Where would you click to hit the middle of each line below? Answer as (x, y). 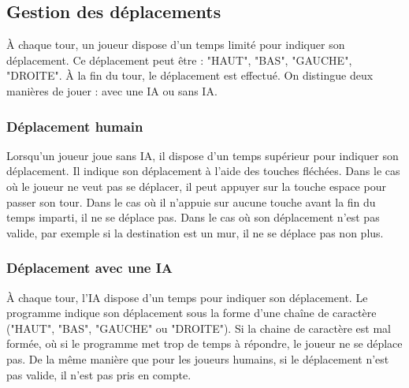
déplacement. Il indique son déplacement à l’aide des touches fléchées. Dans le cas (203, 171)
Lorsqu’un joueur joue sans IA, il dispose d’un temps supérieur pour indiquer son (203, 155)
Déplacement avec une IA (90, 268)
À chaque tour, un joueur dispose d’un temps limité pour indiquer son (176, 45)
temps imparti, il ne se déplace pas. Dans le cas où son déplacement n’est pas (193, 217)
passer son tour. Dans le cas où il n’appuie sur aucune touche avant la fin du (191, 201)
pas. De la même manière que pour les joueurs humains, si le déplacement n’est (198, 358)
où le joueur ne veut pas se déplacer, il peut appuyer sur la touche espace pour (196, 186)
